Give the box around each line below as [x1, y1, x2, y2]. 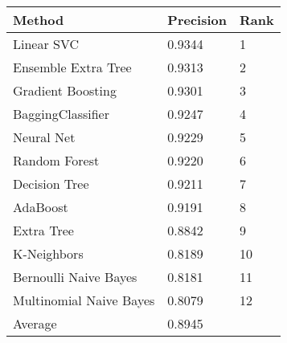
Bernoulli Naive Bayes [13, 267, 137, 286]
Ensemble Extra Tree [13, 58, 132, 76]
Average [13, 314, 57, 333]
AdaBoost [13, 198, 68, 216]
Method [13, 10, 64, 29]
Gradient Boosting [13, 81, 117, 100]
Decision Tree [13, 174, 89, 193]
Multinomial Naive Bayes [13, 291, 155, 309]
